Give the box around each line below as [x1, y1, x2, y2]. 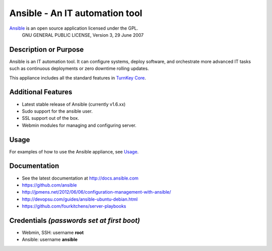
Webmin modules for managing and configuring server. [22, 122, 137, 128]
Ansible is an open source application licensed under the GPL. [9, 25, 139, 31]
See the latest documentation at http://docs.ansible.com [22, 175, 139, 181]
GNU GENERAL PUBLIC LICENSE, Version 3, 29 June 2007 [22, 32, 144, 38]
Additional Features [9, 88, 73, 97]
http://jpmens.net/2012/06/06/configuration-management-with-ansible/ [22, 189, 171, 195]
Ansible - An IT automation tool [9, 8, 143, 19]
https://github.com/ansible [22, 182, 77, 188]
